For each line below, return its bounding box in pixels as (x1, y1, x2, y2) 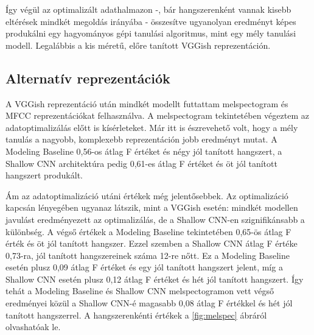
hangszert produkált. (5, 169, 83, 182)
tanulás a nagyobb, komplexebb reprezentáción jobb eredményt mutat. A (5, 133, 277, 146)
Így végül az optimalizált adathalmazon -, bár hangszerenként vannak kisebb (5, 3, 291, 15)
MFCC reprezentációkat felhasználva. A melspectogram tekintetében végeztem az (5, 109, 309, 122)
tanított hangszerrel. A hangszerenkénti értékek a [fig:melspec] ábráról (5, 308, 267, 321)
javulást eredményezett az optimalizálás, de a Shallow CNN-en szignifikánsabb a (5, 213, 305, 225)
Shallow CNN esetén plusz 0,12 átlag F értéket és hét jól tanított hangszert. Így (5, 272, 304, 285)
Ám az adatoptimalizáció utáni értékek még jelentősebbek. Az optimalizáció (5, 189, 288, 202)
